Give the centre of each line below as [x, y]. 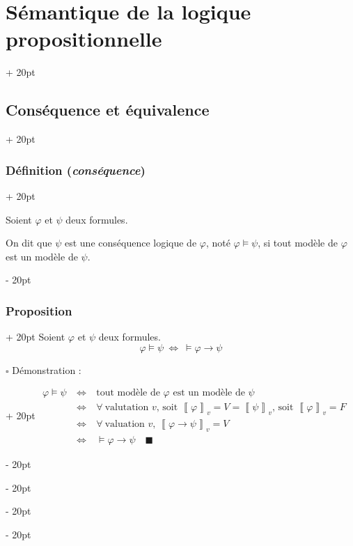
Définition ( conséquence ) [76, 170]
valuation [125, 424]
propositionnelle [84, 39]
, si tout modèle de [298, 243]
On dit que [29, 243]
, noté [218, 243]
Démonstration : [47, 369]
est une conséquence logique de [131, 243]
